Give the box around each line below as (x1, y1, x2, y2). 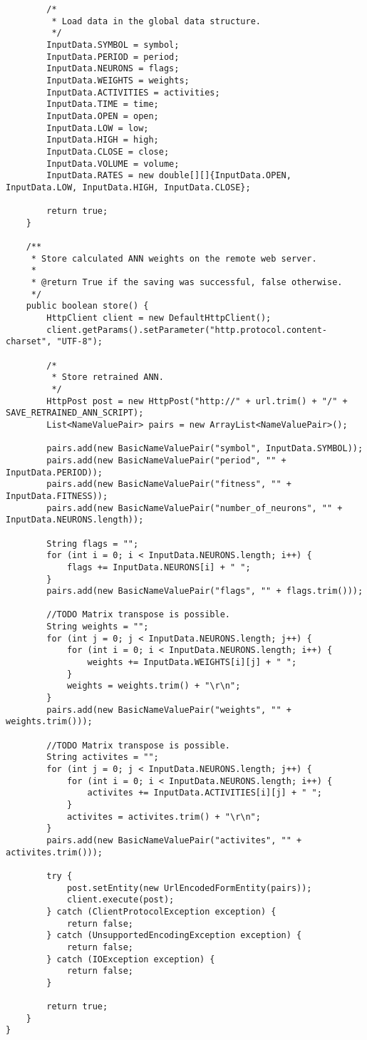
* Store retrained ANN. (51, 372, 164, 383)
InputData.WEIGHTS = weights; (46, 75, 190, 86)
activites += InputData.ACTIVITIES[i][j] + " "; (87, 788, 322, 798)
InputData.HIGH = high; (46, 135, 159, 145)
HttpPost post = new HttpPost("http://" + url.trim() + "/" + (46, 396, 348, 406)
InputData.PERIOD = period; (46, 51, 180, 62)
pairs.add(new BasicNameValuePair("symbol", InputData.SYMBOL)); (46, 443, 363, 454)
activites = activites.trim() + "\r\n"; (66, 811, 261, 822)
